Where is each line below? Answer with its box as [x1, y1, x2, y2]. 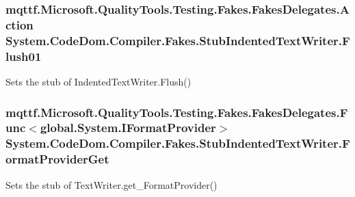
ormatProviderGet [5, 150, 109, 168]
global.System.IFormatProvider [40, 119, 216, 136]
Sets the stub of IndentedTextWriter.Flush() [5, 74, 192, 88]
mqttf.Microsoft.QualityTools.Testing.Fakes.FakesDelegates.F [5, 103, 348, 120]
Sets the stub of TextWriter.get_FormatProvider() [5, 177, 218, 192]
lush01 [5, 47, 42, 64]
